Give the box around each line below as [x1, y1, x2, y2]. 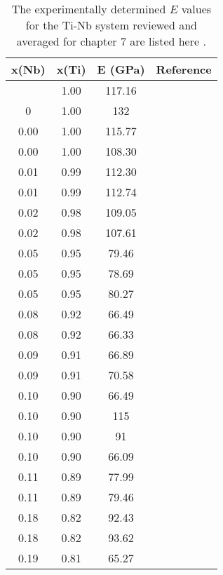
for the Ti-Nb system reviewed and [25, 17, 197, 33]
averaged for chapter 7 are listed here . [16, 33, 206, 49]
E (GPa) [97, 61, 145, 77]
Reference [156, 61, 212, 77]
